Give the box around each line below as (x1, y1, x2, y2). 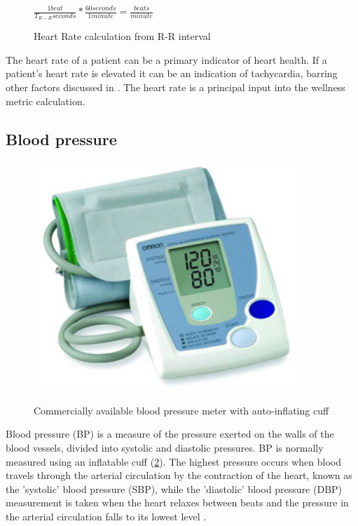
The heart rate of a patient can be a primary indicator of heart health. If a (6, 52, 327, 67)
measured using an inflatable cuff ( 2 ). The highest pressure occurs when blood (6, 454, 341, 468)
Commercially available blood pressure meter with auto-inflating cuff (34, 403, 329, 417)
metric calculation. (6, 93, 85, 108)
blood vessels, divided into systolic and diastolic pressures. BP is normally (6, 440, 324, 455)
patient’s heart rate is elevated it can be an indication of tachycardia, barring (6, 66, 338, 81)
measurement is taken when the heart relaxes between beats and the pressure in (6, 495, 349, 510)
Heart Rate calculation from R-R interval (34, 29, 211, 43)
